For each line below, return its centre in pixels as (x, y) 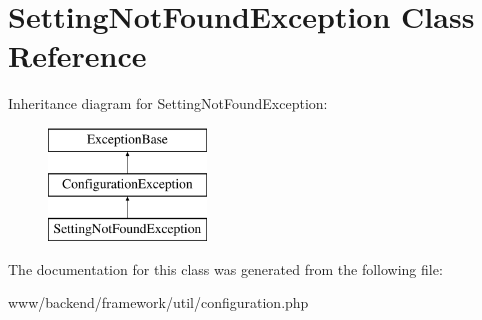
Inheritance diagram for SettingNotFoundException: (168, 103)
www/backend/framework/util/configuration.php (158, 302)
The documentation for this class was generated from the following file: (225, 268)
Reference (77, 55)
